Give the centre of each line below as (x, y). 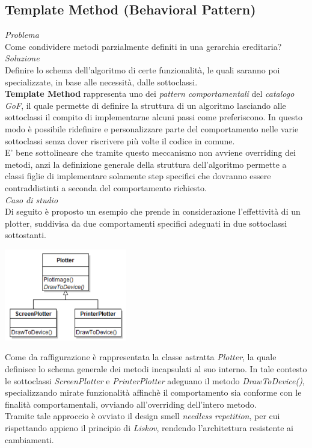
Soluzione (22, 58)
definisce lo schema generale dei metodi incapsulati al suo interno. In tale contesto (156, 368)
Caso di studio (32, 199)
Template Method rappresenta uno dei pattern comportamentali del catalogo (150, 94)
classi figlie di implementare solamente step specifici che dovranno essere (138, 176)
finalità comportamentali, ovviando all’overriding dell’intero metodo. (131, 404)
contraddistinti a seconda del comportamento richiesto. (106, 187)
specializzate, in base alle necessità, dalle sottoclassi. (101, 81)
